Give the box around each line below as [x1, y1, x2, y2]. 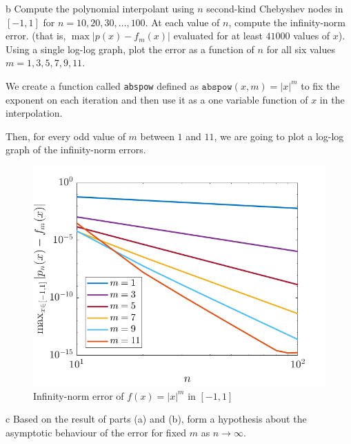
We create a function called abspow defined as [6, 78, 199, 93]
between [140, 128, 174, 143]
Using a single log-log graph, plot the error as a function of [6, 41, 254, 56]
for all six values [266, 41, 336, 56]
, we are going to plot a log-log [214, 128, 344, 143]
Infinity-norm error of [33, 388, 124, 403]
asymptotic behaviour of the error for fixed [6, 425, 187, 439]
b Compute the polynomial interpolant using [6, 1, 194, 15]
